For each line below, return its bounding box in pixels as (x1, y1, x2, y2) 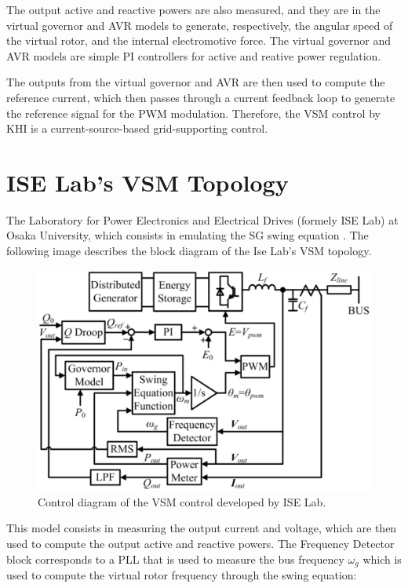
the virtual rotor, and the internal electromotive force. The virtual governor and (6, 32, 391, 49)
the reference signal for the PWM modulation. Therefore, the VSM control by (6, 104, 381, 121)
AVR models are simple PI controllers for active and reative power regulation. (6, 47, 381, 64)
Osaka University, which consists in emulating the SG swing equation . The (6, 227, 369, 243)
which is (362, 550, 402, 567)
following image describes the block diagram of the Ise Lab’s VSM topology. (6, 243, 372, 259)
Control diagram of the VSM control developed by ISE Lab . (38, 493, 326, 509)
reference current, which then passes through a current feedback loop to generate (6, 89, 395, 105)
